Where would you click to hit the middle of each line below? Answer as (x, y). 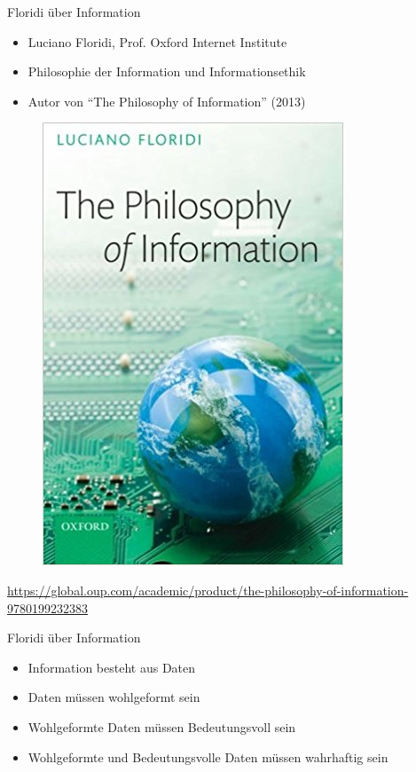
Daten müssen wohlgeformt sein (114, 697)
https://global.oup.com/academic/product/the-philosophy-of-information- (208, 590)
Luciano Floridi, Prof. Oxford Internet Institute (157, 41)
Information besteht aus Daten (112, 667)
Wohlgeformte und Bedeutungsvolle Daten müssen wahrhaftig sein (208, 756)
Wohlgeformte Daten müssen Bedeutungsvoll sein (162, 726)
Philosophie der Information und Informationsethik (167, 71)
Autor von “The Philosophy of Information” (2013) (167, 101)
